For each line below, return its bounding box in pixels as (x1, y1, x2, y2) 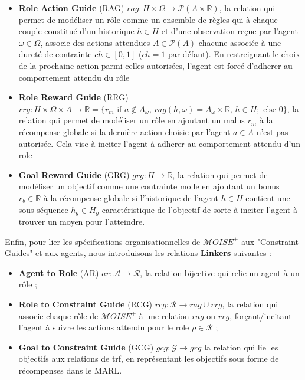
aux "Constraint (241, 235, 299, 247)
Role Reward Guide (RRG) (18, 91, 129, 103)
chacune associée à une (198, 36, 281, 48)
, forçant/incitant (229, 309, 292, 322)
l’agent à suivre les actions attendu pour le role (18, 321, 189, 333)
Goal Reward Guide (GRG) (18, 168, 130, 181)
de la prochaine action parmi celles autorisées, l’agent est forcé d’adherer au (18, 59, 293, 71)
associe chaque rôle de (18, 309, 99, 322)
